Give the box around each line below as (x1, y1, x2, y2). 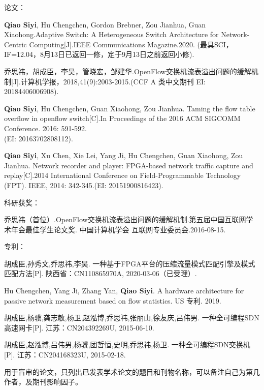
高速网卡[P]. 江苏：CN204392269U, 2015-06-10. (4, 322, 154, 333)
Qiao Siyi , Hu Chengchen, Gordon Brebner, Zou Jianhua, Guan (4, 19, 206, 29)
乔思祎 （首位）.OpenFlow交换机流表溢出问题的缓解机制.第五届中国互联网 (4, 214, 246, 225)
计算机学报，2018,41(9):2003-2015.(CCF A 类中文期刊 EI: (20, 76, 206, 86)
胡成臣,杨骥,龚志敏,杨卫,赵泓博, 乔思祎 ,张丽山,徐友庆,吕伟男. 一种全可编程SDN (4, 312, 259, 323)
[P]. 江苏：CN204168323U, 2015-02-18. (4, 349, 126, 360)
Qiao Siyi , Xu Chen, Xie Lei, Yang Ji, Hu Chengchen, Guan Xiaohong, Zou (4, 150, 243, 161)
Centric (4, 39, 27, 49)
